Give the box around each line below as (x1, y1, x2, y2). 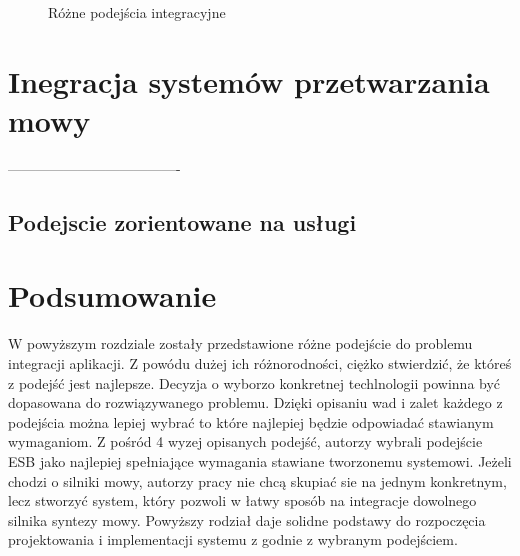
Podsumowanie (8, 275, 217, 316)
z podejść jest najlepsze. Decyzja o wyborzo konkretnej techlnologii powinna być (8, 372, 501, 393)
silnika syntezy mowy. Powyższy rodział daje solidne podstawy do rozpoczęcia (8, 509, 486, 530)
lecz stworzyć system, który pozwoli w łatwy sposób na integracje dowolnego (8, 490, 477, 511)
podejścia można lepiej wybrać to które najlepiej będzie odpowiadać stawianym (8, 411, 494, 432)
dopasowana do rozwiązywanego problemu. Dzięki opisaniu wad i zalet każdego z (8, 392, 503, 413)
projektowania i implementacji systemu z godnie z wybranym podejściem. (8, 529, 458, 550)
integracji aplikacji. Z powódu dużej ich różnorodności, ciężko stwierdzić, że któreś (8, 353, 512, 373)
